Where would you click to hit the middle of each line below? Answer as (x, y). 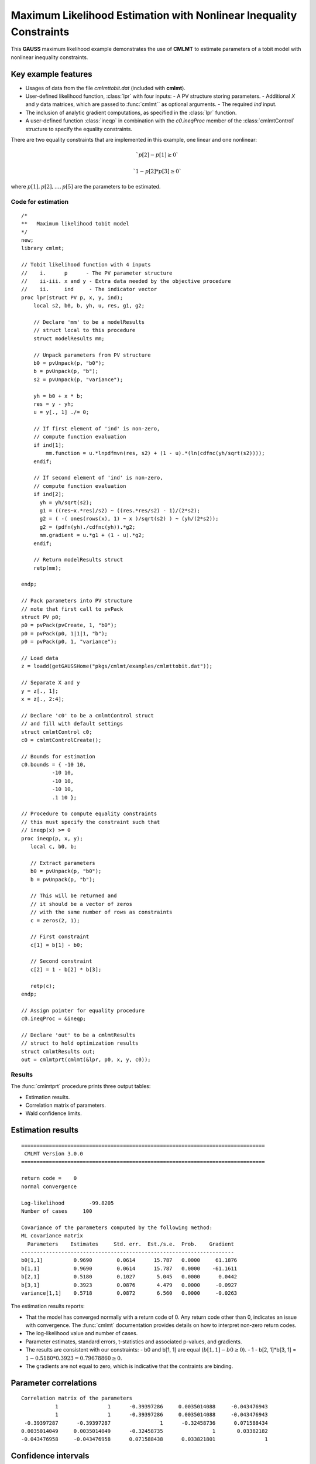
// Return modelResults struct (78, 560)
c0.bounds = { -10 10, (54, 765)
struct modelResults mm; (69, 338)
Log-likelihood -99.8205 (68, 1203)
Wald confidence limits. (54, 1113)
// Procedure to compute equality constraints (89, 814)
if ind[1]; (49, 445)
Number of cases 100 (57, 1211)
